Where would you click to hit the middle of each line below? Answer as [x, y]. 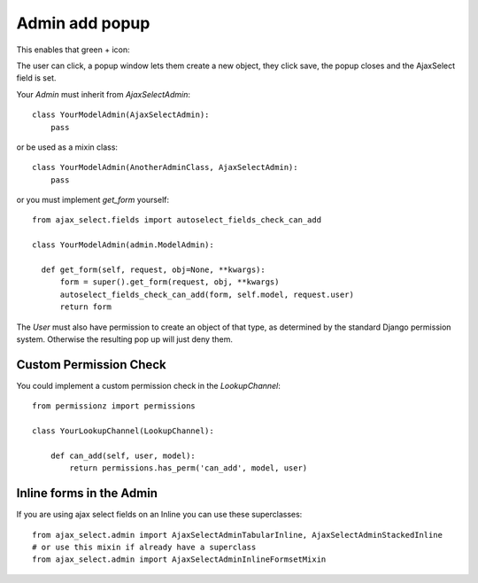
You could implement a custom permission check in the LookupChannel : [148, 385]
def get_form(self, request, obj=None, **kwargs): [153, 270]
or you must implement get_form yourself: [93, 200]
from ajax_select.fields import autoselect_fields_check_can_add [177, 220]
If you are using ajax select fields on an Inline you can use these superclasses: [159, 515]
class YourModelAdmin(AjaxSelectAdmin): [121, 115]
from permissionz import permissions [114, 406]
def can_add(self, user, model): [123, 455]
